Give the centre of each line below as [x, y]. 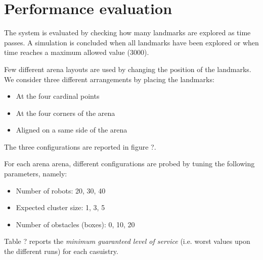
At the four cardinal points [58, 96]
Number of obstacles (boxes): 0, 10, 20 [75, 224]
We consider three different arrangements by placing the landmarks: [109, 79]
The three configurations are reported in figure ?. [80, 146]
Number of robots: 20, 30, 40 [61, 190]
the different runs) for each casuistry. [61, 251]
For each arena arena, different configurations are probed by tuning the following [129, 164]
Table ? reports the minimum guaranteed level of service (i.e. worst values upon [127, 241]
